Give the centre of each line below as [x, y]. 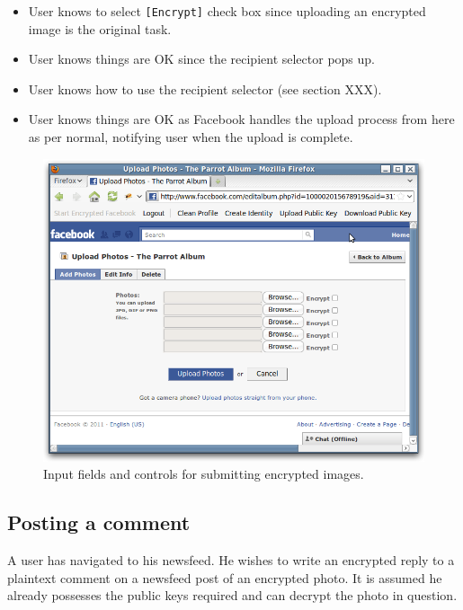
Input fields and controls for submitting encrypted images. [204, 474]
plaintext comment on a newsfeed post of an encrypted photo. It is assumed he [225, 577]
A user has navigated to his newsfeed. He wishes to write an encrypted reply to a [231, 560]
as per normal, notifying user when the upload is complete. [191, 137]
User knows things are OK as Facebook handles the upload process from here [241, 119]
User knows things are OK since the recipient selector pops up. [201, 59]
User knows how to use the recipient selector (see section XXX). [205, 88]
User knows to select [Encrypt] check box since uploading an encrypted [227, 11]
